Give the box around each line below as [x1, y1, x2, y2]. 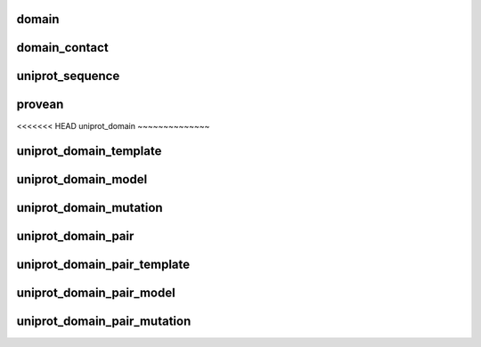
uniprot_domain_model [16, 172, 148, 187]
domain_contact [16, 40, 109, 55]
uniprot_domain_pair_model [16, 286, 175, 301]
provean [16, 97, 64, 112]
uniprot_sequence [16, 69, 120, 84]
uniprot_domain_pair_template [16, 257, 191, 272]
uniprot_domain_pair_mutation [16, 314, 192, 329]
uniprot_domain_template [16, 143, 162, 159]
